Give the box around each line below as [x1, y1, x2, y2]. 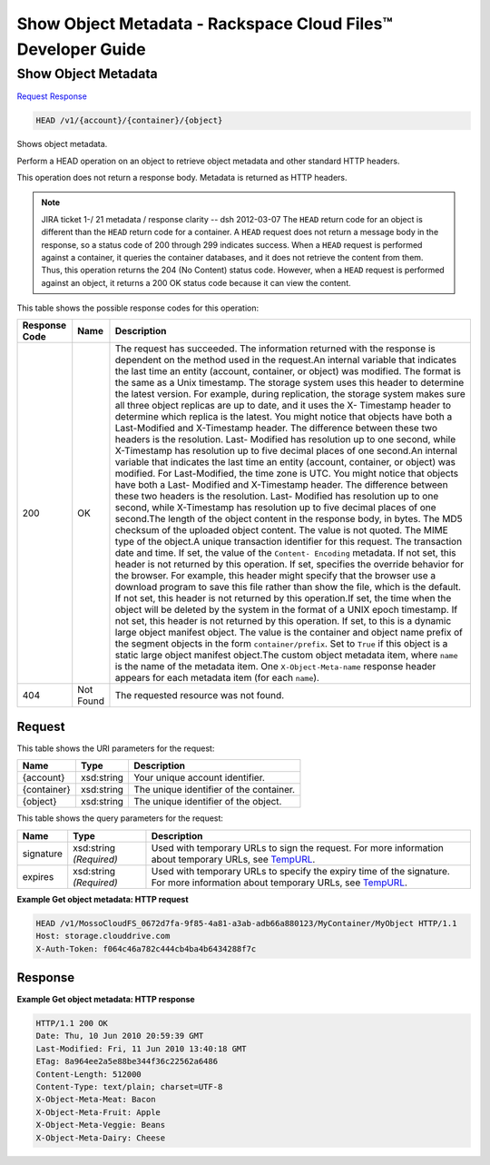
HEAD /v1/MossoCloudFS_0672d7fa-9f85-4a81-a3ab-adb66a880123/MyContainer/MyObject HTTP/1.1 [35, 918, 457, 928]
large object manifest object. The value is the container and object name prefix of [114, 627, 463, 639]
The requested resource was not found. [114, 689, 285, 702]
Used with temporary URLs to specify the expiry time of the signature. [151, 864, 451, 877]
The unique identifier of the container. [132, 784, 295, 796]
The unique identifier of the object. [132, 795, 282, 808]
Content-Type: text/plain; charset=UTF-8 [35, 1081, 223, 1091]
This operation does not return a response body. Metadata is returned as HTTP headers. [16, 172, 348, 183]
